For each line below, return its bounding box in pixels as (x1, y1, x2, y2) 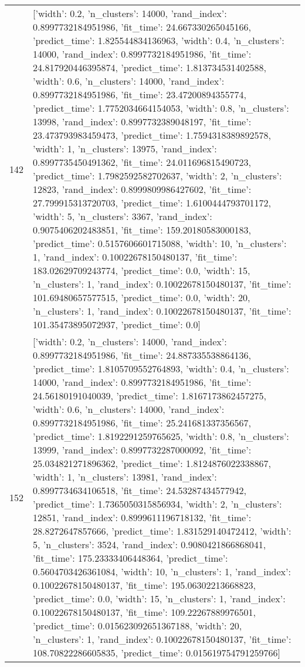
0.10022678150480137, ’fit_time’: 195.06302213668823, (33, 578, 256, 592)
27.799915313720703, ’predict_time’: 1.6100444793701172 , (33, 196, 271, 209)
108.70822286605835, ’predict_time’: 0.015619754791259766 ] (33, 646, 280, 659)
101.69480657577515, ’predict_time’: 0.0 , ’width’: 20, (33, 291, 250, 304)
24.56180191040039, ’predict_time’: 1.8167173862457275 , (33, 389, 266, 402)
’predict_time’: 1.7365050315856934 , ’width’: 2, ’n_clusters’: (33, 497, 282, 511)
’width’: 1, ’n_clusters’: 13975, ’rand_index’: (33, 142, 217, 155)
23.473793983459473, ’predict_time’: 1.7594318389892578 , (33, 128, 271, 142)
